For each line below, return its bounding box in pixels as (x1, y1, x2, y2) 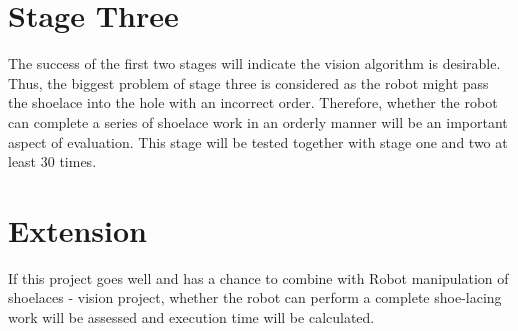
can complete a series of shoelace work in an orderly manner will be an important (8, 111, 508, 132)
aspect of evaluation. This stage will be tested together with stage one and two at (8, 131, 508, 152)
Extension (8, 209, 147, 250)
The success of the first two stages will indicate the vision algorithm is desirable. (8, 53, 501, 74)
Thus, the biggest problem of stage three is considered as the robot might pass (8, 72, 489, 93)
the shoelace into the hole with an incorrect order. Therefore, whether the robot (8, 92, 498, 113)
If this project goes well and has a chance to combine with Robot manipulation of (8, 267, 509, 288)
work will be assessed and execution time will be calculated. (8, 307, 375, 327)
